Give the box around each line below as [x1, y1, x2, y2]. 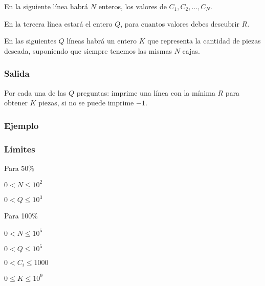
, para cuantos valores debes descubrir [120, 18, 239, 29]
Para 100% [4, 210, 38, 221]
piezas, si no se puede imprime [38, 97, 134, 108]
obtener [4, 97, 28, 108]
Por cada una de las [4, 87, 67, 98]
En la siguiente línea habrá [4, 1, 89, 11]
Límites [4, 142, 35, 155]
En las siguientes [4, 35, 56, 46]
